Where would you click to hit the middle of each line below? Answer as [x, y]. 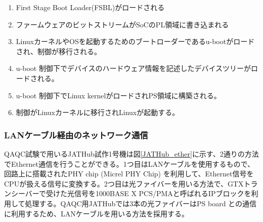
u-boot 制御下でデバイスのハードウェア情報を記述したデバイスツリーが [134, 68]
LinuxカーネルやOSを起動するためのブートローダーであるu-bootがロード [135, 41]
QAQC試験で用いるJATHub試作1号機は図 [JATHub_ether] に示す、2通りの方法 [131, 153]
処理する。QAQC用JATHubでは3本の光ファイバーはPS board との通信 [141, 203]
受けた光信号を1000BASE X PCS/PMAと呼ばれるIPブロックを [149, 193]
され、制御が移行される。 [58, 51]
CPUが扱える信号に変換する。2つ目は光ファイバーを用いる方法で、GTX [124, 183]
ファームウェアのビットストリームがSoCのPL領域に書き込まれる [122, 24]
